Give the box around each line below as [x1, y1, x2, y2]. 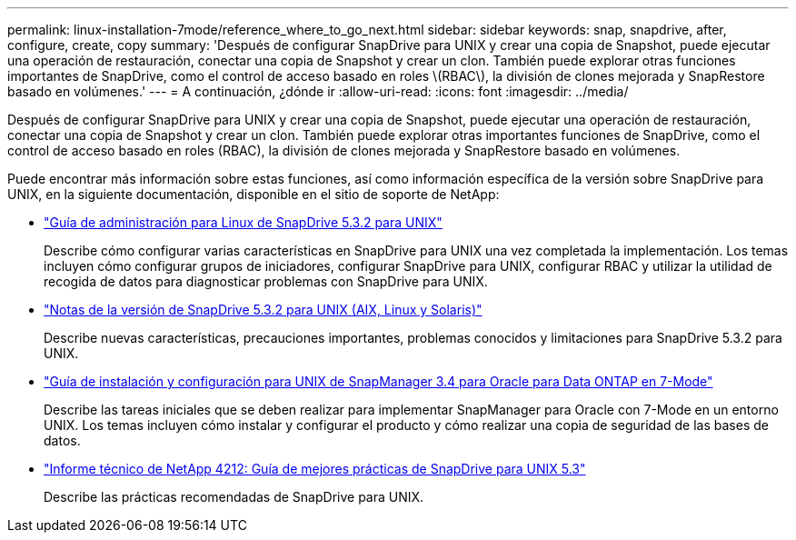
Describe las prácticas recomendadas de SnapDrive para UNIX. [44, 489, 424, 505]
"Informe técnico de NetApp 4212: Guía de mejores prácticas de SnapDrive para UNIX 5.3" [44, 461, 586, 476]
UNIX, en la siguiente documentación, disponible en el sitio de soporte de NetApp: [7, 186, 500, 202]
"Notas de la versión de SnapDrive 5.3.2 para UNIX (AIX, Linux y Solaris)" [44, 302, 483, 317]
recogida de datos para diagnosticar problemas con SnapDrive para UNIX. [44, 274, 488, 289]
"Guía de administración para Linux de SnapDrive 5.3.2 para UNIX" [44, 215, 443, 230]
